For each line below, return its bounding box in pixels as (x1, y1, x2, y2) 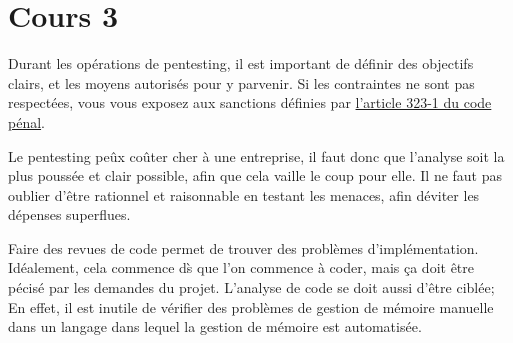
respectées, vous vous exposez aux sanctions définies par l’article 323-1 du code (8, 92, 492, 113)
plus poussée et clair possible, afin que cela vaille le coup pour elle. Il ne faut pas (8, 165, 503, 186)
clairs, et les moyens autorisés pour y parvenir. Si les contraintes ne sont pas (8, 72, 475, 93)
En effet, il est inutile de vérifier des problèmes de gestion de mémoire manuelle (8, 296, 494, 317)
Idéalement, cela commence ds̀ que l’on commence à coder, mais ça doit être (8, 257, 475, 278)
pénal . (8, 111, 45, 132)
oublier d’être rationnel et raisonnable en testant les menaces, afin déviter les (8, 184, 480, 205)
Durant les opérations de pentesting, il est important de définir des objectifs (8, 53, 474, 74)
